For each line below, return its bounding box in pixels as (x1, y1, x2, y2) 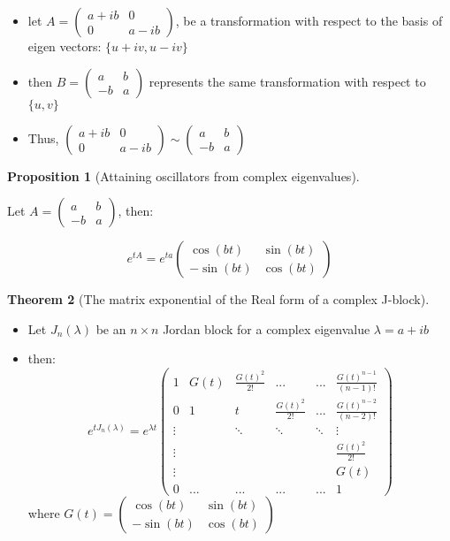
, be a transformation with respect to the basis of (175, 11, 443, 29)
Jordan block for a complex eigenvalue (163, 319, 370, 338)
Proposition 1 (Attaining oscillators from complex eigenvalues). (7, 166, 360, 185)
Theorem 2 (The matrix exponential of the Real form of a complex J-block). (7, 290, 430, 309)
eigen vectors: (27, 37, 102, 55)
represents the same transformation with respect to (149, 72, 426, 90)
